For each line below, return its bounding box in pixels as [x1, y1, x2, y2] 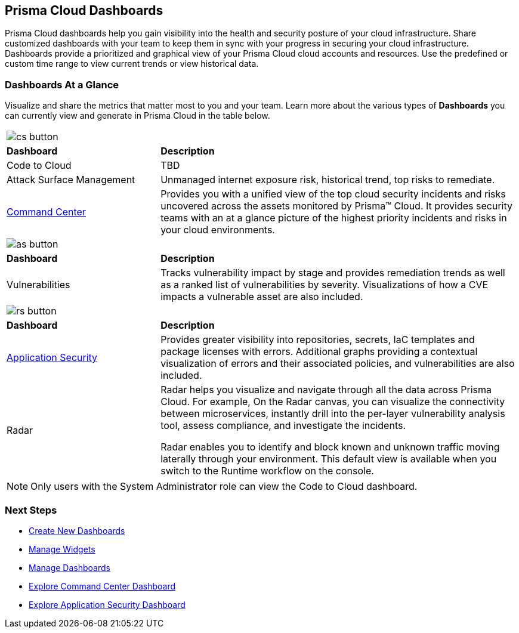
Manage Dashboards [29, 562, 110, 573]
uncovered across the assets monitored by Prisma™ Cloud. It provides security [160, 200, 513, 212]
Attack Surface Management [7, 174, 135, 186]
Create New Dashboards [29, 525, 125, 536]
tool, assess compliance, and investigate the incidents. [160, 419, 406, 432]
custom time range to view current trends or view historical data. [5, 58, 259, 69]
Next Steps [5, 504, 57, 516]
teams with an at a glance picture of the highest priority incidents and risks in [160, 212, 507, 224]
